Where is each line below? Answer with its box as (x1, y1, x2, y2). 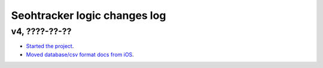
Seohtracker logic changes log (11, 9, 166, 22)
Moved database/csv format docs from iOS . (26, 51, 134, 58)
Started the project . (26, 43, 74, 50)
